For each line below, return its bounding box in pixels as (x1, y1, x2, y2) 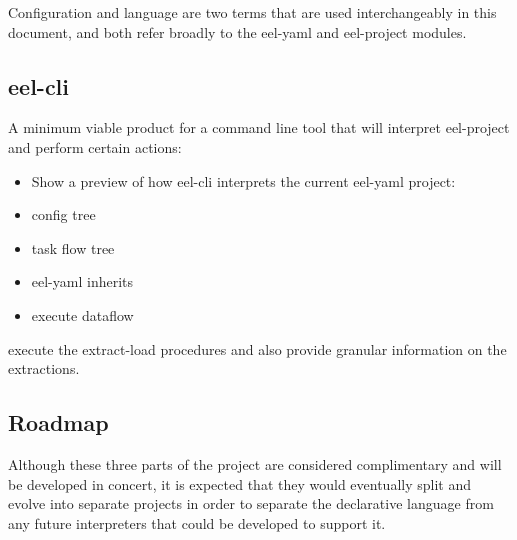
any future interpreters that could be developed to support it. (8, 512, 386, 533)
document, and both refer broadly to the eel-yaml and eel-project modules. (8, 21, 467, 42)
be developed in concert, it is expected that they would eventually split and (8, 473, 471, 494)
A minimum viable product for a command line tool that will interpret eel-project (8, 117, 510, 138)
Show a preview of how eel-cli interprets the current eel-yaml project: (31, 170, 456, 191)
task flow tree (31, 237, 115, 258)
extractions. (8, 358, 80, 379)
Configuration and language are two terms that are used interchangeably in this (8, 2, 497, 22)
